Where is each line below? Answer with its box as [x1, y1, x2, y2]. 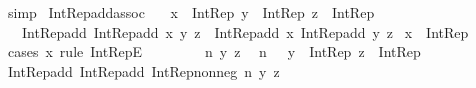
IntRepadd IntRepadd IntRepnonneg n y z [7, 60, 280, 81]
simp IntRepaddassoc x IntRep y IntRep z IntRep [7, 2, 375, 22]
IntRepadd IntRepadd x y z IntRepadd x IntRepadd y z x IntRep [21, 21, 469, 42]
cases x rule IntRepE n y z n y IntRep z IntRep [7, 41, 421, 62]
